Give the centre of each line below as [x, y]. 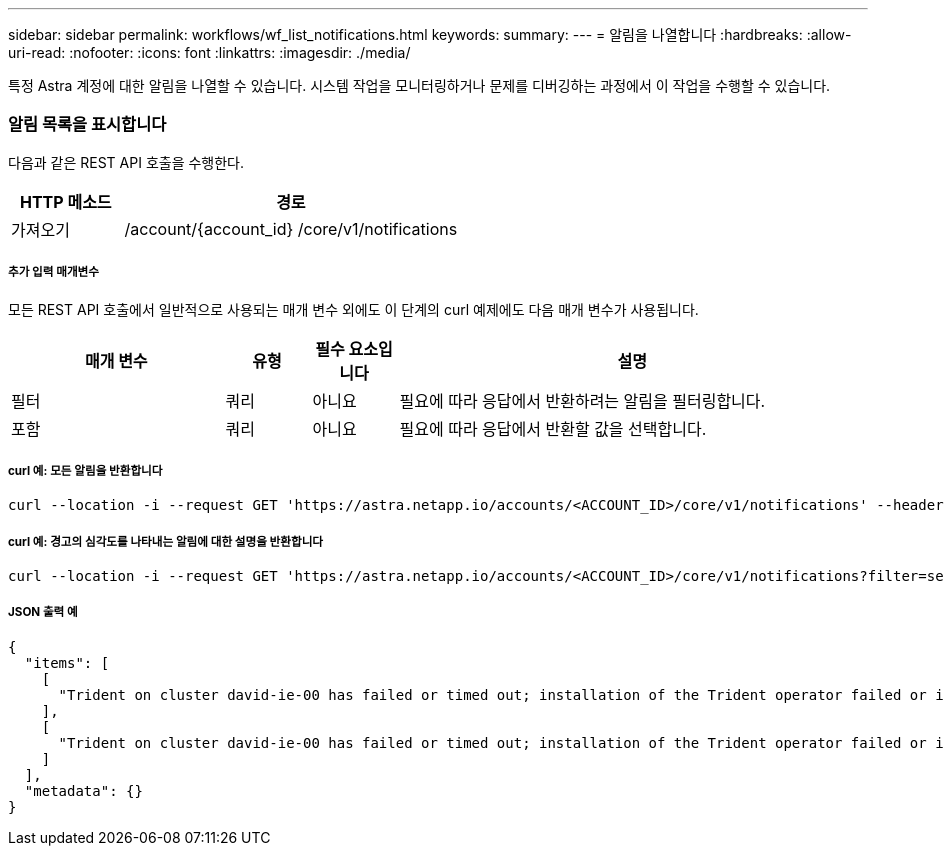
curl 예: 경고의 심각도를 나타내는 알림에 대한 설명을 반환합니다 [165, 541]
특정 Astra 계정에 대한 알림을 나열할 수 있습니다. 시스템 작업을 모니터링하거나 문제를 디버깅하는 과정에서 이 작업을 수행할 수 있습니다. [419, 85]
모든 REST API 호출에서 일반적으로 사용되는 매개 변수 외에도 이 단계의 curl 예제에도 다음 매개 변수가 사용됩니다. [353, 309]
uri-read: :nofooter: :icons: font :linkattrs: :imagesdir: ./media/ [209, 52]
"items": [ [67, 662]
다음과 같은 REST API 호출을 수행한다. [126, 162]
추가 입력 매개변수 [53, 272]
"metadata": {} [83, 790]
